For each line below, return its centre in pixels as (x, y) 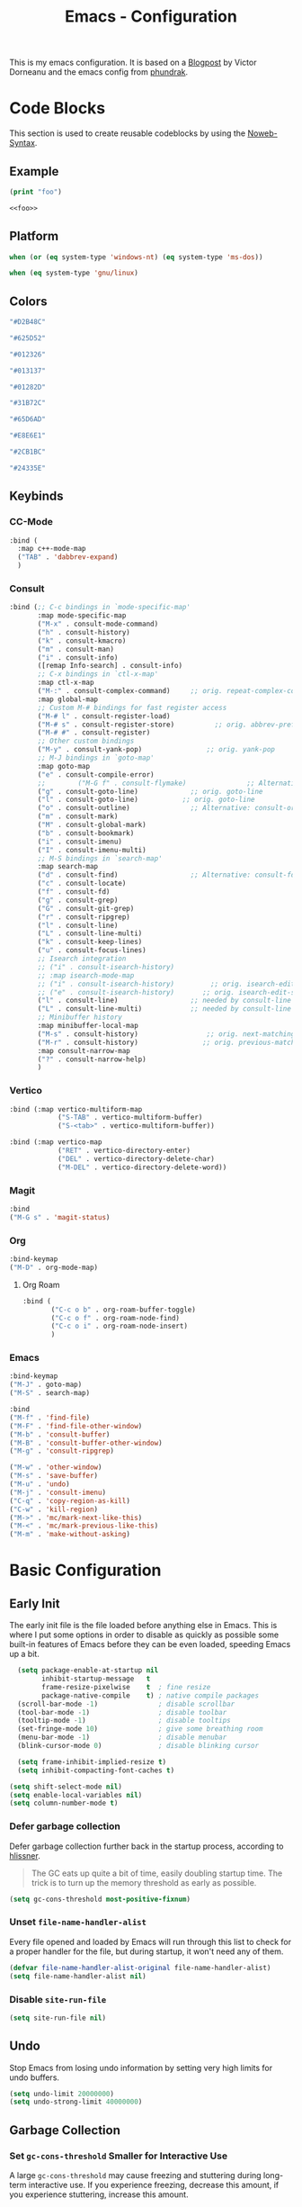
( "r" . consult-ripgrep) (84, 917)
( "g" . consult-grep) (78, 900)
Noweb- (262, 133)
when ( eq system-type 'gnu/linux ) (74, 273)
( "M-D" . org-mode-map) (54, 1267)
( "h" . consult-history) (84, 632)
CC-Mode (31, 522)
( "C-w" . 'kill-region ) (54, 1509)
